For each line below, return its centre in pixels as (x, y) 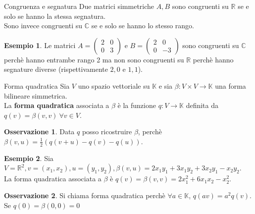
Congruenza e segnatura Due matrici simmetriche (79, 6)
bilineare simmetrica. (36, 95)
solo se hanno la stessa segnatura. (55, 16)
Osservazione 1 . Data (39, 132)
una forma (230, 85)
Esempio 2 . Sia (29, 158)
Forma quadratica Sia (37, 85)
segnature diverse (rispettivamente (56, 69)
